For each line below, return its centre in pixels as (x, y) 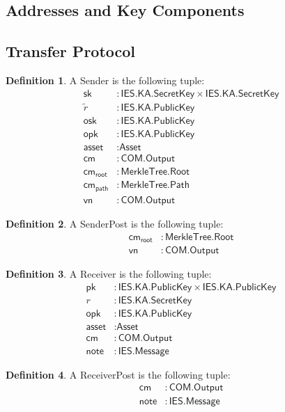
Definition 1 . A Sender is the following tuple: (105, 80)
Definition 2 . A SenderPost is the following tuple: (115, 223)
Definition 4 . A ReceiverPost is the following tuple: (118, 374)
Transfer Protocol (71, 51)
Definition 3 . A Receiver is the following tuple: (109, 274)
